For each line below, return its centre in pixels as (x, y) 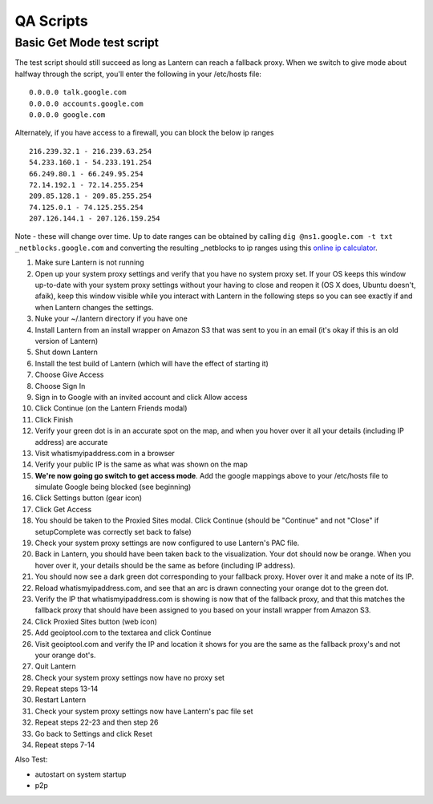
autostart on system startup (81, 774)
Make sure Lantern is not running (89, 263)
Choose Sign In (60, 386)
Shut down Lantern (66, 352)
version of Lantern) (67, 341)
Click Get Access (63, 509)
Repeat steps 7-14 (65, 745)
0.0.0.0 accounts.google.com (86, 103)
